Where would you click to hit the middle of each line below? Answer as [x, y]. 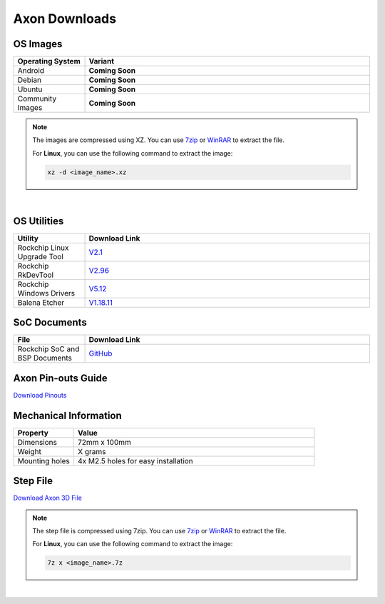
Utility [28, 238]
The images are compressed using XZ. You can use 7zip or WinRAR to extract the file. [159, 140]
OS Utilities [38, 221]
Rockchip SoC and [48, 349]
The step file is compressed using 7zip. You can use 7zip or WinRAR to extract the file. [159, 530]
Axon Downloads [65, 19]
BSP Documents [45, 358]
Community [37, 99]
